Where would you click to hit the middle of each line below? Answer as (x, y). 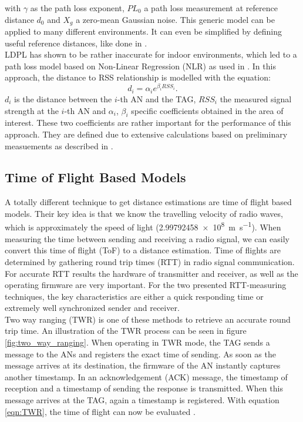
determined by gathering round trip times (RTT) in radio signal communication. (150, 261)
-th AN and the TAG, (156, 98)
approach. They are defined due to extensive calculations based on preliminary (146, 134)
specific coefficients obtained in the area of (207, 110)
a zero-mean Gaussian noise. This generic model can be (175, 19)
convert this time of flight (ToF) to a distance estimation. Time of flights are (143, 250)
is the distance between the (63, 98)
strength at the (32, 110)
